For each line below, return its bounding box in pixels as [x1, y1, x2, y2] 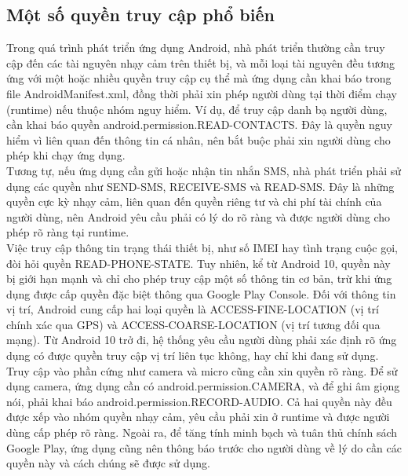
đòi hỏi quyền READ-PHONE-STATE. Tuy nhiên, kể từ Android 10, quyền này [6, 254, 391, 271]
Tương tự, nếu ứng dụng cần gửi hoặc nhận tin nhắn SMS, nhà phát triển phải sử [6, 162, 402, 178]
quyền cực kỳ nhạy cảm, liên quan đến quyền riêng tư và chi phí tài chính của [6, 193, 382, 210]
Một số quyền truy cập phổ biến [6, 2, 275, 27]
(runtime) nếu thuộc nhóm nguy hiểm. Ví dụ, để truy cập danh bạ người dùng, [6, 101, 388, 117]
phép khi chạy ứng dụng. [6, 147, 126, 163]
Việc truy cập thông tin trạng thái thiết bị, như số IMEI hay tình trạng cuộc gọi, [6, 239, 399, 255]
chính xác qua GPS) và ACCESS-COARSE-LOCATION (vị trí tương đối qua [6, 316, 381, 332]
